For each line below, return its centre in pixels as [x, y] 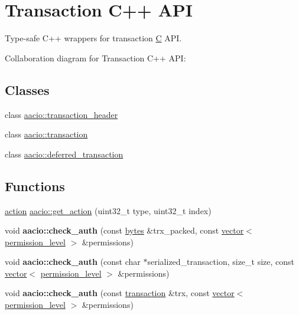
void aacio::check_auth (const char [73, 262]
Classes [27, 89]
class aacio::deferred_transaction [64, 154]
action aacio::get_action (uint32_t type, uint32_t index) [108, 210]
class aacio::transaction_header [61, 114]
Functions [35, 186]
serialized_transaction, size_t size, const [221, 262]
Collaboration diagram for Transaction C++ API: [95, 58]
